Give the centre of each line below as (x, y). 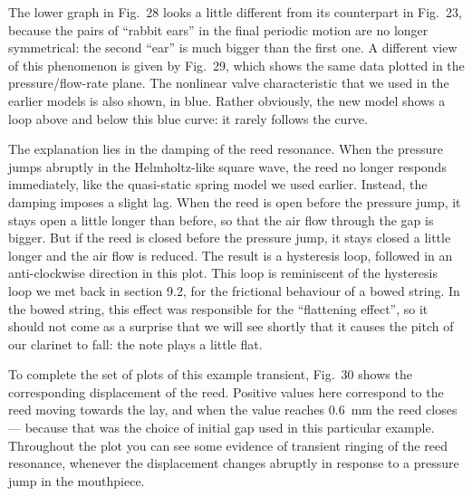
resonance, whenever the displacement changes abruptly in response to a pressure (234, 463)
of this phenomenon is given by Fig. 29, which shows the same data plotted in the (236, 65)
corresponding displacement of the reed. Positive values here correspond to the (226, 391)
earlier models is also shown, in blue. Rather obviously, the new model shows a (227, 100)
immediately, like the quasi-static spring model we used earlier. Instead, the (218, 184)
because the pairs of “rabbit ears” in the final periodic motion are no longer (218, 29)
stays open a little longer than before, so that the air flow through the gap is (221, 219)
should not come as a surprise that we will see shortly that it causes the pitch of (231, 326)
